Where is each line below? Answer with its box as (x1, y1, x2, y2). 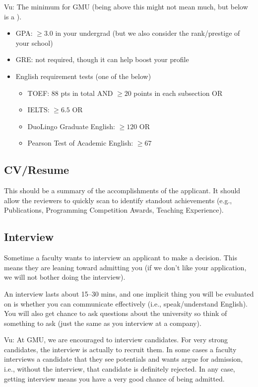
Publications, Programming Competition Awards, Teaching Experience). (4, 205, 224, 215)
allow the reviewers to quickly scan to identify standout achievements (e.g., (4, 195, 232, 205)
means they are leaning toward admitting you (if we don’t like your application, (4, 262, 247, 272)
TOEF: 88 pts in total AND (27, 87, 113, 98)
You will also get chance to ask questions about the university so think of (4, 308, 227, 318)
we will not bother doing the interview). (4, 272, 126, 282)
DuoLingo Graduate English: (27, 121, 115, 131)
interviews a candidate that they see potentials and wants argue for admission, (4, 354, 243, 364)
